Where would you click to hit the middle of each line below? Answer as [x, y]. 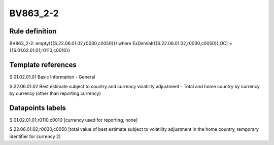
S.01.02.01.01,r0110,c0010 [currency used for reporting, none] [74, 120]
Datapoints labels [38, 108]
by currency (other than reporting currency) [55, 93]
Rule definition [33, 31]
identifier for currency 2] [35, 136]
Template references [43, 65]
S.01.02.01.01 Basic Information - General [52, 77]
